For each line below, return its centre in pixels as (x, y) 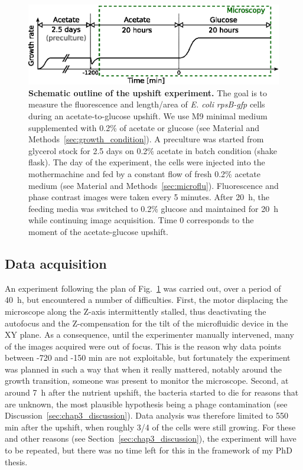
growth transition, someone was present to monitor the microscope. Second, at (147, 381)
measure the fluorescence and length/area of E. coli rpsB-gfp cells (147, 104)
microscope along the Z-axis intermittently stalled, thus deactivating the (136, 311)
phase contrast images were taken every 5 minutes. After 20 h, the (149, 197)
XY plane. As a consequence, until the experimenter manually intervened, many (149, 334)
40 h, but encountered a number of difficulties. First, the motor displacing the (146, 300)
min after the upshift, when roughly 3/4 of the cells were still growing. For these (150, 427)
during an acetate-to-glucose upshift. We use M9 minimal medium (148, 116)
